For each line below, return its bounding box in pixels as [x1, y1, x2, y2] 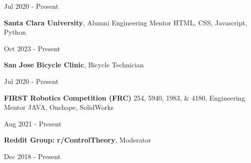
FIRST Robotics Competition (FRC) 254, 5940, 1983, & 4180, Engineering [4, 92, 245, 102]
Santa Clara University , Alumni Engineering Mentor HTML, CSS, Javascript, [4, 17, 248, 27]
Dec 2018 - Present [4, 151, 61, 161]
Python [4, 27, 26, 37]
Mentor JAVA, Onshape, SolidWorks [4, 102, 114, 112]
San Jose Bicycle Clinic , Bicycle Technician [4, 60, 144, 70]
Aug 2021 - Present [4, 118, 62, 128]
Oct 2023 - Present [4, 43, 61, 53]
